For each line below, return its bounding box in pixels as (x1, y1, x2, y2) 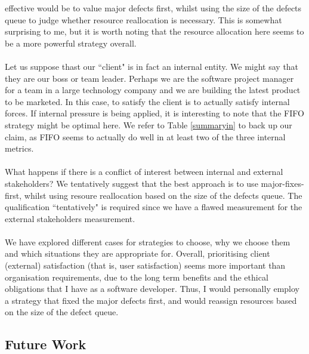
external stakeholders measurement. (5, 212, 135, 224)
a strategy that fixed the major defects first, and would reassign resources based (5, 294, 297, 306)
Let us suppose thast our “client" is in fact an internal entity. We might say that (5, 60, 299, 72)
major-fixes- (261, 177, 304, 189)
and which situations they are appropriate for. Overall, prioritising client (5, 247, 270, 260)
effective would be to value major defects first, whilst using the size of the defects (5, 2, 302, 14)
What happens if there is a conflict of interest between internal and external (5, 165, 283, 178)
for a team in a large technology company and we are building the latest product (5, 84, 301, 96)
